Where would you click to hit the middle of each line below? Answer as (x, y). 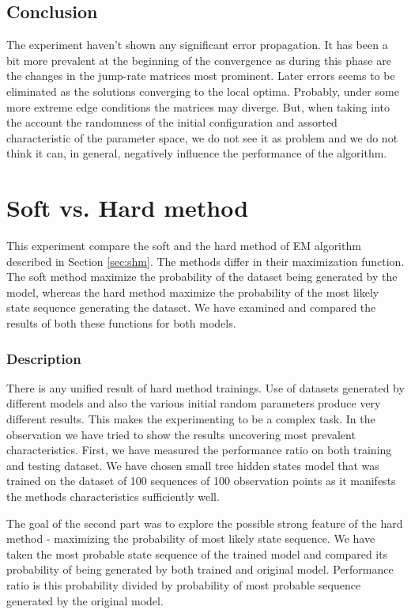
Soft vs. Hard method (128, 208)
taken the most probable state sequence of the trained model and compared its (197, 553)
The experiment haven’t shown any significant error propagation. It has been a (197, 45)
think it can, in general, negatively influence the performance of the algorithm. (197, 153)
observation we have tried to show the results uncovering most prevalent (181, 434)
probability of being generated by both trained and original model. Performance (200, 569)
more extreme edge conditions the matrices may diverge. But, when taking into (198, 106)
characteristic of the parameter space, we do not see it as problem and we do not (202, 137)
